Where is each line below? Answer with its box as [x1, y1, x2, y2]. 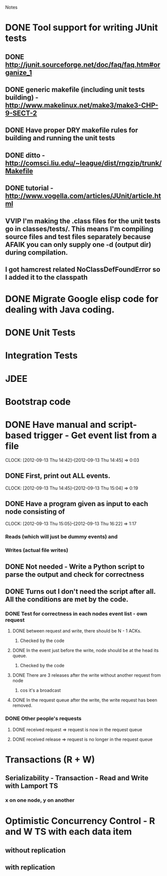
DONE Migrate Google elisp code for [5, 293, 159, 305]
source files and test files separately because [5, 232, 151, 241]
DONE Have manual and [5, 419, 106, 431]
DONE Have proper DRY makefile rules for [5, 126, 138, 135]
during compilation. [5, 248, 68, 257]
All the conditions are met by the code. [5, 595, 129, 604]
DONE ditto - [5, 151, 45, 160]
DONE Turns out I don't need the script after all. [5, 587, 156, 596]
